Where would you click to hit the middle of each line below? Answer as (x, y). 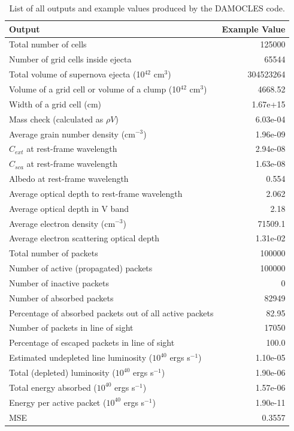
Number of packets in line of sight (71, 327)
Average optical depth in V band (69, 208)
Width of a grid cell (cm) (55, 104)
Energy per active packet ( (58, 402)
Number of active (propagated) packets (81, 268)
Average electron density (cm (62, 223)
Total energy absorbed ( (53, 387)
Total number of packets (54, 253)
